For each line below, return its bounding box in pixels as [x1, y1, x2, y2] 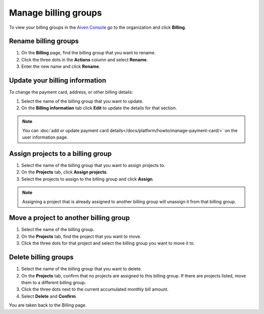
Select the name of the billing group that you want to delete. [21, 266, 142, 272]
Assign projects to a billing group [9, 149, 112, 158]
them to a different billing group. [21, 279, 87, 285]
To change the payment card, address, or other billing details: [9, 89, 133, 95]
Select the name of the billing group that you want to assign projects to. [21, 163, 166, 168]
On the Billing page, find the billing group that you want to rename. [21, 50, 156, 56]
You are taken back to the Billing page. [9, 302, 87, 308]
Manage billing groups [9, 7, 102, 18]
